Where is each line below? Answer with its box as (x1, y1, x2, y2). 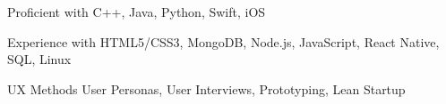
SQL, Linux (7, 50, 72, 68)
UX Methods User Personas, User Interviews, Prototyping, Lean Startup (7, 79, 406, 98)
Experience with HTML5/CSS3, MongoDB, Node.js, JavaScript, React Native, (7, 32, 440, 51)
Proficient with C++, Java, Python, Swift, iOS (7, 3, 266, 20)
